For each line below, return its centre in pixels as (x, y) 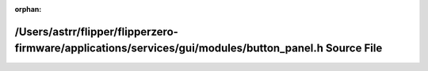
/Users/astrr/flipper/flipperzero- (96, 32)
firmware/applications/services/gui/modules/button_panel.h (169, 49)
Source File (354, 49)
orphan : (28, 9)
